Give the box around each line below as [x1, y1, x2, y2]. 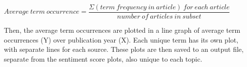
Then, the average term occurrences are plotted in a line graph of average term [4, 25, 241, 35]
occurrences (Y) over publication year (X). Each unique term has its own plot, [4, 34, 239, 45]
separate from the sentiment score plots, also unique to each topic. [4, 53, 203, 64]
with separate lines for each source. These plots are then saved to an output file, [4, 44, 244, 54]
